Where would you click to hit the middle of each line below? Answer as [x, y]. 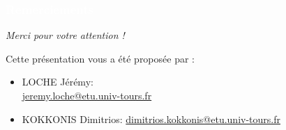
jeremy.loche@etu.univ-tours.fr [87, 95]
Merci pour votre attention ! [65, 35]
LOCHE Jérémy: [58, 82]
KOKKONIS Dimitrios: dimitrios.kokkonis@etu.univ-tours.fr [151, 119]
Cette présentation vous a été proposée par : [100, 58]
